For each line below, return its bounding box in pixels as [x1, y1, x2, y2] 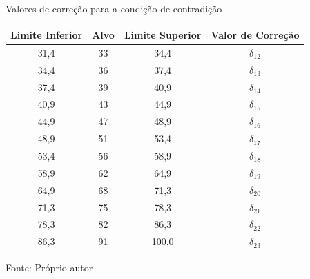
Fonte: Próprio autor [6, 260, 93, 275]
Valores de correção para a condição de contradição [6, 1, 222, 15]
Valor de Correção [211, 28, 300, 42]
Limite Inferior [10, 28, 83, 42]
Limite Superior [124, 28, 202, 42]
